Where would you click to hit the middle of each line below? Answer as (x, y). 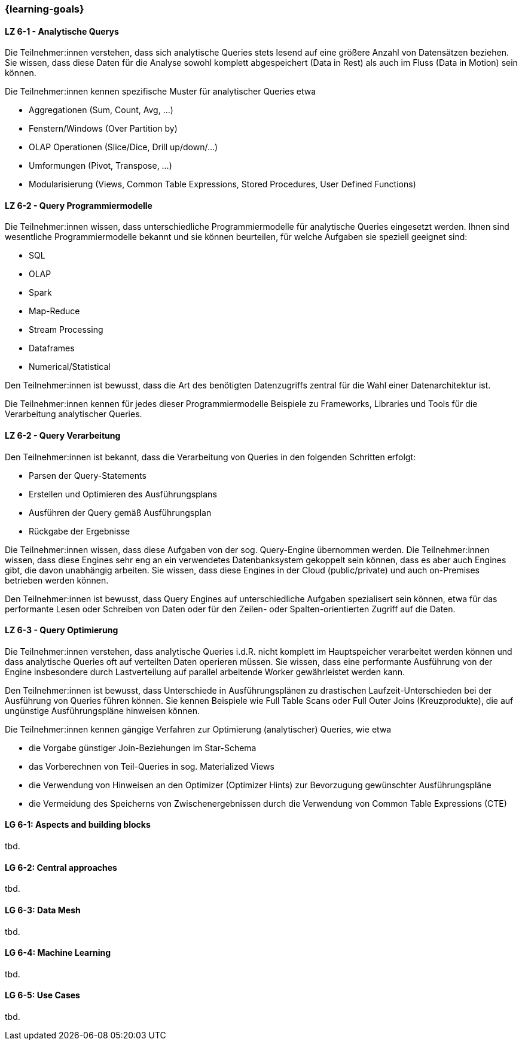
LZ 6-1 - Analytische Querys (62, 31)
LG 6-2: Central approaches (61, 867)
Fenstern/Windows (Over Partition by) (103, 129)
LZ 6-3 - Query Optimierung (62, 630)
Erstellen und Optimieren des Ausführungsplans (123, 494)
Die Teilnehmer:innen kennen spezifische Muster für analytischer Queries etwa (161, 92)
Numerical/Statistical (70, 367)
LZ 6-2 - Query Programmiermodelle (79, 205)
